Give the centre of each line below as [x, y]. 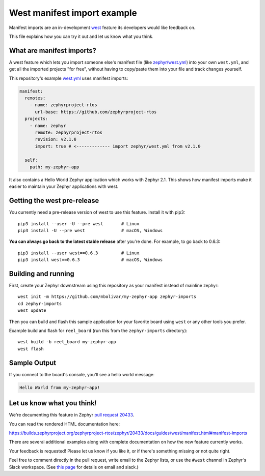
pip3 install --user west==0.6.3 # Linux [79, 253]
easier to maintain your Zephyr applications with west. [64, 186]
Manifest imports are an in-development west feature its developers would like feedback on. [102, 28]
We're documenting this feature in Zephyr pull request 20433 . [72, 415]
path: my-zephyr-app [54, 167]
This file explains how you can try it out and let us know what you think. [81, 36]
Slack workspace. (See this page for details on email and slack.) [74, 467]
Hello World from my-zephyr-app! [60, 387]
